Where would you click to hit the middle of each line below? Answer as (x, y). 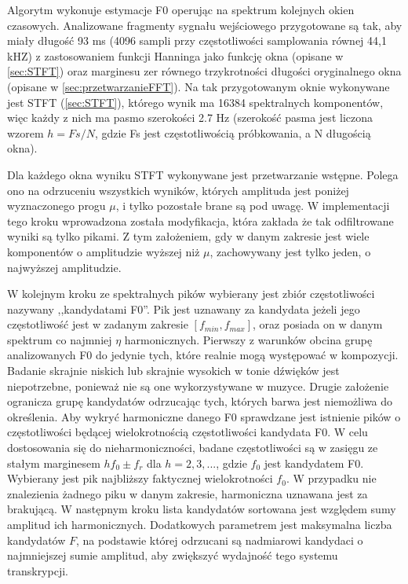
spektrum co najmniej (60, 339)
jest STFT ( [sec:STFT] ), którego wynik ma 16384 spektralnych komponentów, (195, 102)
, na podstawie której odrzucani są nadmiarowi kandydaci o (219, 540)
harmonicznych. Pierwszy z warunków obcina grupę (248, 339)
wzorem (25, 132)
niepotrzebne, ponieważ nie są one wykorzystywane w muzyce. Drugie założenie (198, 386)
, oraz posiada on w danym (318, 324)
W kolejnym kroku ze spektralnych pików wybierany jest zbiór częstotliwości (191, 294)
